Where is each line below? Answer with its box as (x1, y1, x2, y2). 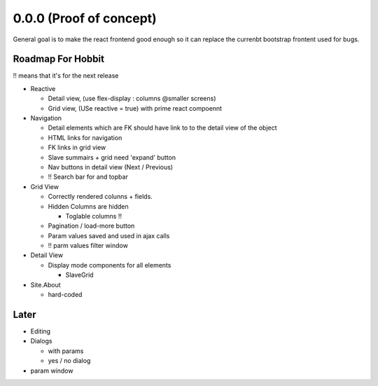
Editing (30, 326, 51, 336)
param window (30, 366, 73, 375)
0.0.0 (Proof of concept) (13, 11, 157, 26)
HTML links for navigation (48, 133, 122, 142)
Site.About (30, 280, 61, 289)
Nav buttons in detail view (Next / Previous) (48, 163, 174, 171)
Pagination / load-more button (48, 221, 135, 230)
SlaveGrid (65, 270, 94, 280)
